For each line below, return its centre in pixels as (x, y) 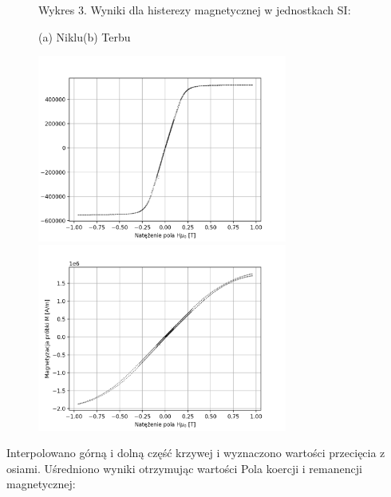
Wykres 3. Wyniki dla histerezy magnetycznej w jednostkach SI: (195, 10)
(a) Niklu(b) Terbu (85, 36)
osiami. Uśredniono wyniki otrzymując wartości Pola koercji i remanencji (184, 468)
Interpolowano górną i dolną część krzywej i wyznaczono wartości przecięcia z (196, 453)
